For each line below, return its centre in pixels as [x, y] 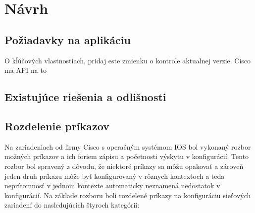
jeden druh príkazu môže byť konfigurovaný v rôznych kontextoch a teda [115, 176]
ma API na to [25, 70]
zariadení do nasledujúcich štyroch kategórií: [72, 205]
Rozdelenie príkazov [57, 126]
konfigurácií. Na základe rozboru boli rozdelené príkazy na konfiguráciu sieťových [128, 195]
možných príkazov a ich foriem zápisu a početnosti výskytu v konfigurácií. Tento [127, 156]
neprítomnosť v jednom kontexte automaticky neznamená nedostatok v [112, 186]
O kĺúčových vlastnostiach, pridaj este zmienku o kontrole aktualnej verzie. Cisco [128, 60]
